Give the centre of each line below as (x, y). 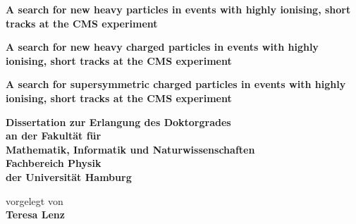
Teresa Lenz (35, 214)
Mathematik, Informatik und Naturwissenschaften (130, 149)
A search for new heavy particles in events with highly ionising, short (178, 9)
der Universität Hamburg (69, 176)
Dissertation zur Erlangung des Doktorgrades (118, 122)
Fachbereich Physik (54, 163)
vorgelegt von (35, 200)
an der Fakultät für (54, 136)
